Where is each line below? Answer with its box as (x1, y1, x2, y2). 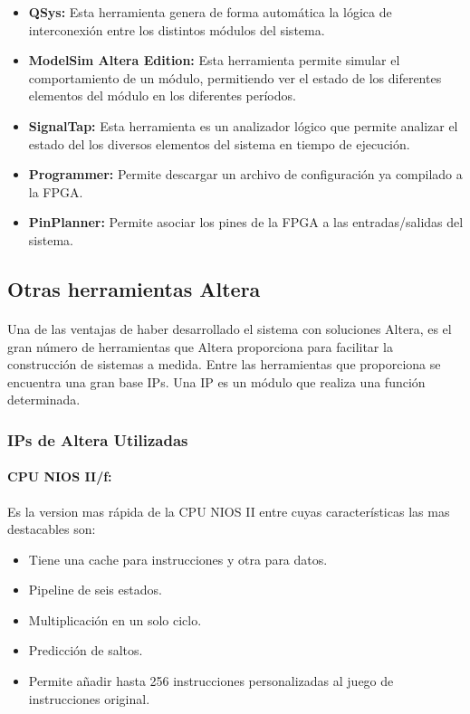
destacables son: (7, 519, 96, 538)
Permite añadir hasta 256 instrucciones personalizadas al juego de (28, 671, 394, 690)
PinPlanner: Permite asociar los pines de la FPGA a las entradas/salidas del (28, 213, 464, 232)
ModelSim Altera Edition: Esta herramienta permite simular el (28, 51, 400, 70)
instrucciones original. (28, 689, 150, 708)
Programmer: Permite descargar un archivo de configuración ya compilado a (28, 165, 463, 184)
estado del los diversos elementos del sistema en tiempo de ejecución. (28, 134, 410, 153)
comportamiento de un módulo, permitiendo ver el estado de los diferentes (28, 68, 442, 87)
